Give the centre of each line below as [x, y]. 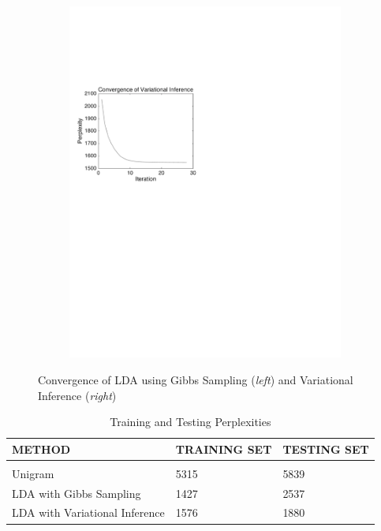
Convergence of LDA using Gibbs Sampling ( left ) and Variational [196, 379]
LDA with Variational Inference [88, 512]
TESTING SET [326, 449]
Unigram [33, 473]
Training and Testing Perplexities [190, 422]
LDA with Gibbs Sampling [77, 493]
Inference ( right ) [77, 395]
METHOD [41, 449]
